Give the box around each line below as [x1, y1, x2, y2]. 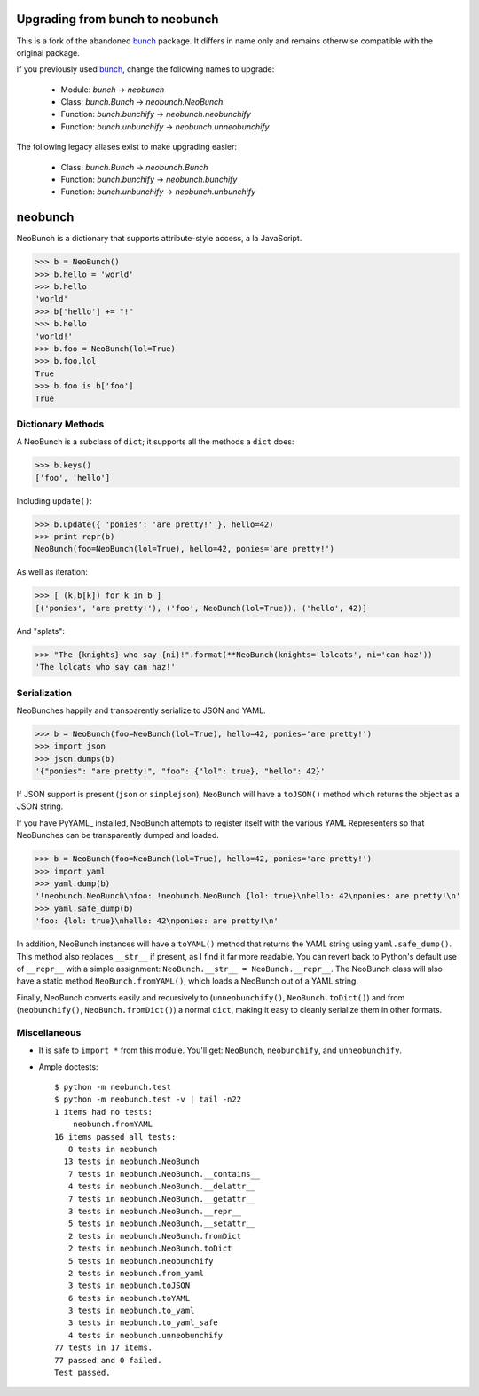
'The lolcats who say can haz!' [35, 662, 177, 672]
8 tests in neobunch [67, 1144, 158, 1154]
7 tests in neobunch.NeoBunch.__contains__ [67, 1169, 261, 1179]
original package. [16, 47, 80, 58]
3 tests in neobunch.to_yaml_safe [67, 1318, 219, 1328]
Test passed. [54, 1368, 111, 1378]
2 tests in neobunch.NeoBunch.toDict [67, 1243, 232, 1254]
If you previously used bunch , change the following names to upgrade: [16, 64, 275, 75]
